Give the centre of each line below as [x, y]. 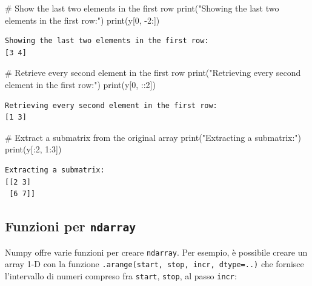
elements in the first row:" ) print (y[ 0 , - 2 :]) [82, 20]
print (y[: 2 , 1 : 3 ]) [33, 149]
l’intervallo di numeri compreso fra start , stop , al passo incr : [121, 275]
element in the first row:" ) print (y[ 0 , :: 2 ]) [80, 84]
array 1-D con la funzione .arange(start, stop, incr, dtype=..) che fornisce [154, 264]
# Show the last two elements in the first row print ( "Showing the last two [142, 8]
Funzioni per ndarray [71, 226]
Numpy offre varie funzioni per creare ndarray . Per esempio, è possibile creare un [156, 252]
